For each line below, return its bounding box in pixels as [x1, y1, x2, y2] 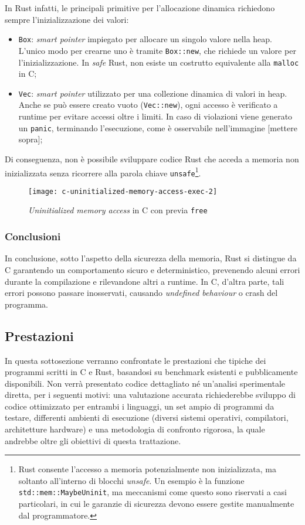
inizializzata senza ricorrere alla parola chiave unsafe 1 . [5, 165, 201, 179]
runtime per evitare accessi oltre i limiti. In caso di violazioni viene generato [18, 110, 293, 122]
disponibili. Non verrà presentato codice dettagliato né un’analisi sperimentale [5, 377, 286, 389]
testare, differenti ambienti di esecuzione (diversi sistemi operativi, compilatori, [5, 411, 289, 424]
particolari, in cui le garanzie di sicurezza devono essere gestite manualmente [18, 497, 294, 510]
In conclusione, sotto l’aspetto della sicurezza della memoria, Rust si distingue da [5, 252, 297, 264]
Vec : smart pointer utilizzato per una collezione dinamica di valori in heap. [18, 87, 287, 99]
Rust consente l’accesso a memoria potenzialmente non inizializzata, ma [18, 463, 276, 475]
